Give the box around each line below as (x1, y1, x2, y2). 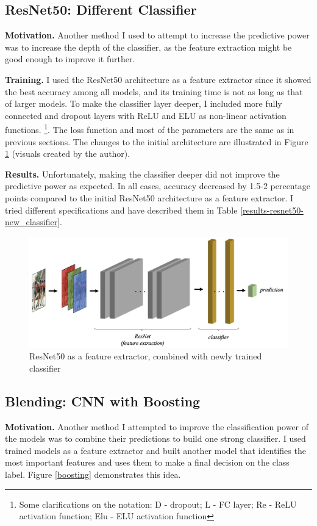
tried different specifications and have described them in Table (5, 203, 238, 216)
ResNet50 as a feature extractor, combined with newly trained (29, 350, 262, 362)
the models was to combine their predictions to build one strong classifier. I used (5, 432, 306, 445)
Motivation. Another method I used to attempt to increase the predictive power (5, 29, 310, 41)
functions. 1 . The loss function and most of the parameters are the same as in (5, 121, 294, 136)
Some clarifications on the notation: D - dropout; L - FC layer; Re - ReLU (19, 497, 297, 510)
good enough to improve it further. (5, 52, 135, 65)
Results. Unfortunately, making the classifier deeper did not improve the (5, 167, 280, 180)
